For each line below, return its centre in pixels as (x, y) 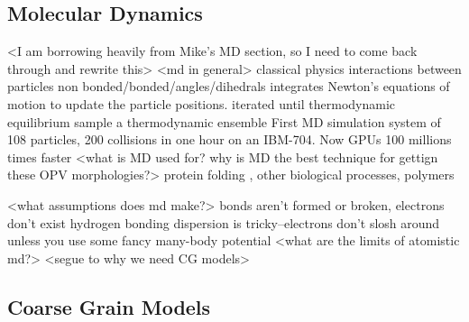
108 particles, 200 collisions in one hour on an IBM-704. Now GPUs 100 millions (230, 139)
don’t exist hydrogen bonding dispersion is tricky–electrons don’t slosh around (224, 222)
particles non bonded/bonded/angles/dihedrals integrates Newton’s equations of (229, 86)
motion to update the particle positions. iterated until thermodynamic (202, 103)
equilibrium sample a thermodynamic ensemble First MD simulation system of (224, 121)
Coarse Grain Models (109, 306)
